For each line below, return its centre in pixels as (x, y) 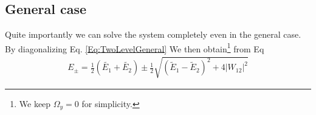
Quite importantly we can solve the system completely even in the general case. (153, 34)
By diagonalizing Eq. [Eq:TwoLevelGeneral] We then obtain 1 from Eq (135, 47)
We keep (35, 103)
